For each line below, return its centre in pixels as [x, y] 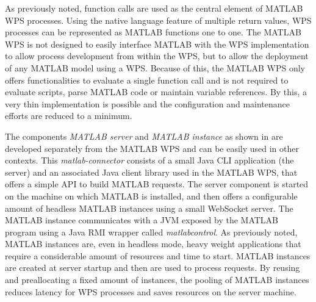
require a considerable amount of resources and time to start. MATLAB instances [158, 255]
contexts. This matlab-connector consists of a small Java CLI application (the [149, 160]
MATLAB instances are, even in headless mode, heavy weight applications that [153, 244]
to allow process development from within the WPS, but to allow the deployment [157, 56]
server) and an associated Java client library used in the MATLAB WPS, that [151, 172]
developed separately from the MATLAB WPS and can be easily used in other [152, 148]
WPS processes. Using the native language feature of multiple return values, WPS [158, 20]
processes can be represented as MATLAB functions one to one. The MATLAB [153, 32]
